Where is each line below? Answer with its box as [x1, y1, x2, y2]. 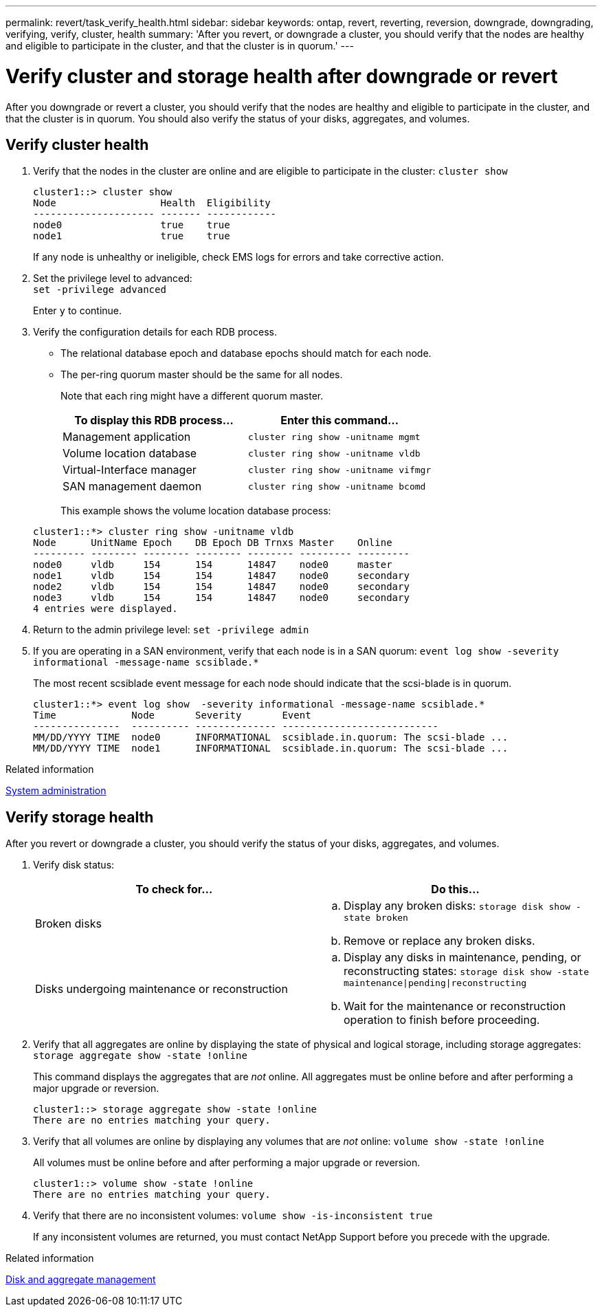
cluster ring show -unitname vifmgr [248, 464, 432, 475]
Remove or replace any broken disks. [344, 934, 535, 948]
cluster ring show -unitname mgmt [248, 431, 421, 442]
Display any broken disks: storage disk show [344, 899, 570, 913]
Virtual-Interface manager [63, 463, 197, 477]
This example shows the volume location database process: [60, 505, 331, 517]
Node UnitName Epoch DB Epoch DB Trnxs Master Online [33, 537, 392, 549]
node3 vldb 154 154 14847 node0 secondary [33, 592, 410, 604]
